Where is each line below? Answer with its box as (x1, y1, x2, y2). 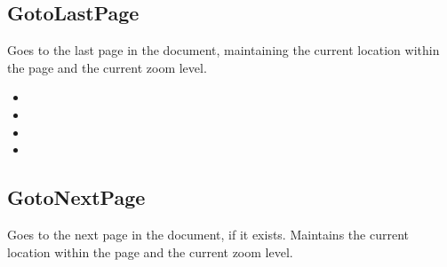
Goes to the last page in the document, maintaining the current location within (7, 41, 440, 59)
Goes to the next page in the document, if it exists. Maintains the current (7, 224, 409, 243)
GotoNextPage (7, 184, 146, 211)
